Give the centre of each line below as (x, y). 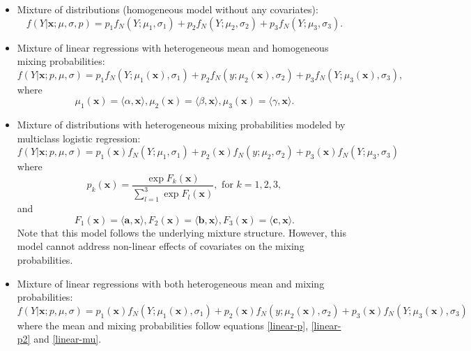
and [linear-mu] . (68, 339)
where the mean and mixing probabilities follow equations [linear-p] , (163, 325)
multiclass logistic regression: (79, 138)
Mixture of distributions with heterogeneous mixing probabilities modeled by (181, 125)
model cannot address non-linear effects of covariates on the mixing (161, 246)
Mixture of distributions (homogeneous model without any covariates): (168, 9)
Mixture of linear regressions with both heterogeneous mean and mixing (171, 283)
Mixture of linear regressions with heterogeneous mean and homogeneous (173, 47)
